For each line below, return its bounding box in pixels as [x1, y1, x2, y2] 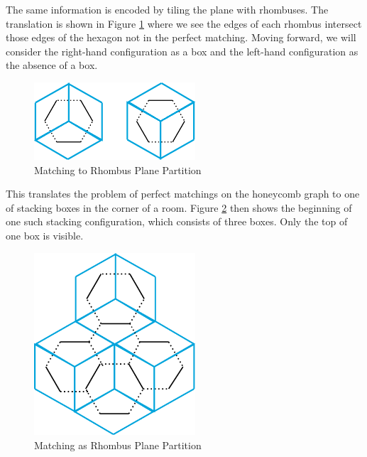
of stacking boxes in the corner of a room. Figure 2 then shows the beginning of [6, 200, 352, 215]
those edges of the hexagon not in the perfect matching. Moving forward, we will [6, 30, 356, 45]
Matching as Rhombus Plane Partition [34, 437, 202, 452]
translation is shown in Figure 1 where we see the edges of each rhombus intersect [6, 16, 362, 31]
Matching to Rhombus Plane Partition [34, 162, 202, 177]
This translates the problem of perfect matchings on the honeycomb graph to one [6, 186, 360, 201]
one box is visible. [6, 227, 84, 242]
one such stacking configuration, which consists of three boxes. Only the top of [6, 214, 348, 229]
